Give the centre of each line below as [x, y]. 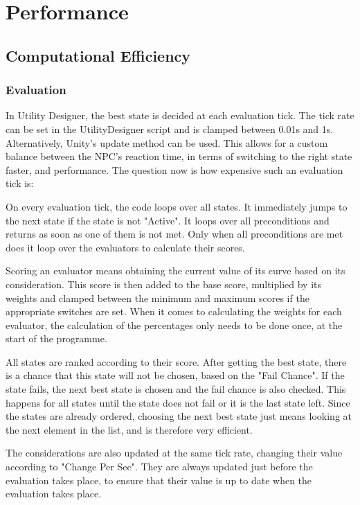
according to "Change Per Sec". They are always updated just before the [159, 467]
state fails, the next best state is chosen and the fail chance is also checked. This [176, 389]
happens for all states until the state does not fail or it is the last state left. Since [178, 402]
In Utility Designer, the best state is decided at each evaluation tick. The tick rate [180, 115]
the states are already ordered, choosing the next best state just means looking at [179, 416]
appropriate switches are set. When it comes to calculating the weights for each [174, 311]
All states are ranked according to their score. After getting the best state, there [176, 361]
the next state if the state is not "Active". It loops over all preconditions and [168, 220]
